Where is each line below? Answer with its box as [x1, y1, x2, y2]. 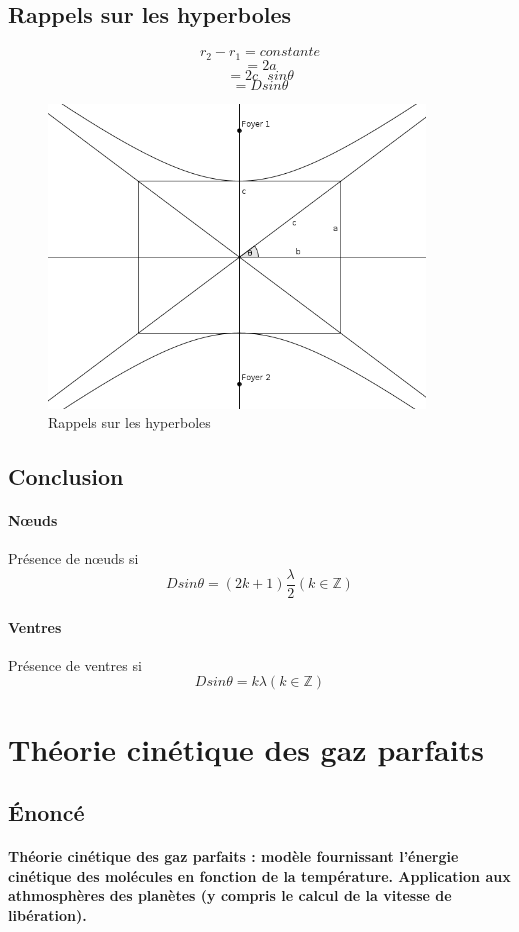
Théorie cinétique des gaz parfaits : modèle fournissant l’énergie [8, 846, 459, 867]
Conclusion [8, 461, 124, 492]
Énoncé [8, 797, 85, 828]
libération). [8, 904, 87, 925]
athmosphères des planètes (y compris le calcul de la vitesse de [8, 885, 452, 906]
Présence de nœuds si [8, 548, 139, 569]
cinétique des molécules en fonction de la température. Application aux [8, 865, 511, 886]
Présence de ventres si [8, 654, 142, 675]
